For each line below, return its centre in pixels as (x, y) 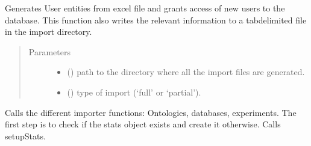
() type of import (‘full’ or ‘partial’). (134, 92)
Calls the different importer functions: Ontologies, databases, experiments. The (151, 112)
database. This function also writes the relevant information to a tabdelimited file (156, 20)
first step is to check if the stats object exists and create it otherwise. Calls (143, 124)
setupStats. (25, 135)
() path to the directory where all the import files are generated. (186, 72)
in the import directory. (49, 32)
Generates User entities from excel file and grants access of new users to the (145, 8)
